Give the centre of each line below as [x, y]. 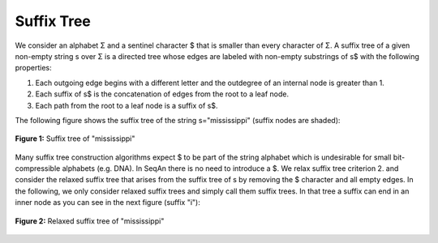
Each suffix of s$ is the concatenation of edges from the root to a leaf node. [162, 94]
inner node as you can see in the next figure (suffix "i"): [107, 202]
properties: [33, 68]
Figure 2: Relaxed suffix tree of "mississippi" [90, 221]
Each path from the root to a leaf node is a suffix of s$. [127, 105]
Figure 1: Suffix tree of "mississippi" [75, 139]
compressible [38, 168]
